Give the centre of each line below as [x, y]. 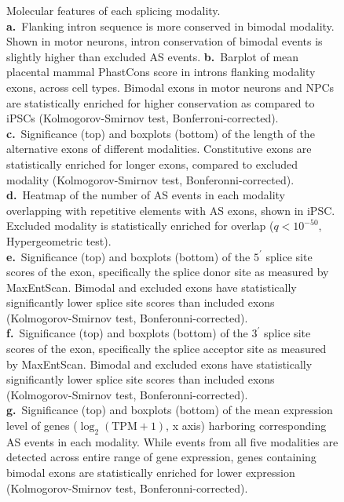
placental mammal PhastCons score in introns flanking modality [161, 72]
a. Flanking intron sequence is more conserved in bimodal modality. [170, 25]
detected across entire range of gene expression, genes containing [161, 457]
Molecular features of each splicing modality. [113, 10]
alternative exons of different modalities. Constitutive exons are [159, 149]
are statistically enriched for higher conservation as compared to [161, 102]
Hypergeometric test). [59, 240]
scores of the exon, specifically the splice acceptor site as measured [167, 349]
